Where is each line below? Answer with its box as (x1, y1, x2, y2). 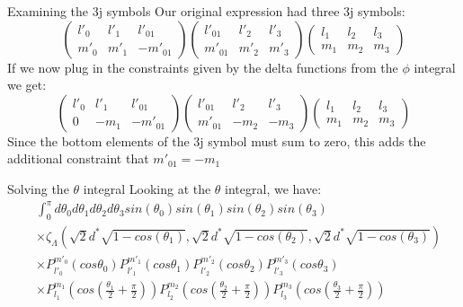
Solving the (7, 179, 69, 197)
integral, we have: (225, 179, 322, 197)
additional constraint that (7, 149, 149, 168)
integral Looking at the (83, 179, 211, 197)
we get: (7, 75, 47, 94)
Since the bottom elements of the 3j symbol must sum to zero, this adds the (7, 131, 426, 150)
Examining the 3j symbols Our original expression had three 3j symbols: (7, 2, 405, 20)
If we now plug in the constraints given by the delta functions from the (7, 57, 398, 76)
